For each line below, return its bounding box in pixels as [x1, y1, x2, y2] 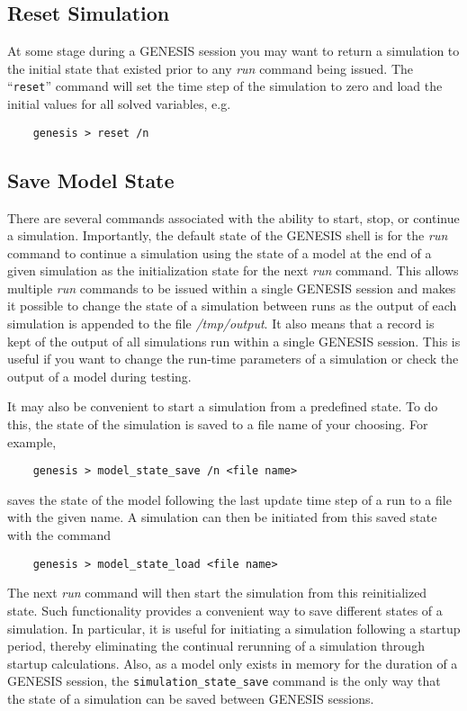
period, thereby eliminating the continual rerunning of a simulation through [7, 636, 425, 655]
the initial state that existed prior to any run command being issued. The [7, 58, 414, 77]
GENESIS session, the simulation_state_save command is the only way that [7, 671, 441, 690]
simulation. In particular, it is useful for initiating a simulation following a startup [7, 618, 461, 637]
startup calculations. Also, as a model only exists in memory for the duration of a [7, 653, 458, 672]
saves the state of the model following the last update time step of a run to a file [7, 490, 452, 508]
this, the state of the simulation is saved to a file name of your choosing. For [7, 415, 428, 434]
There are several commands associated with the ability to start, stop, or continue [7, 208, 460, 227]
